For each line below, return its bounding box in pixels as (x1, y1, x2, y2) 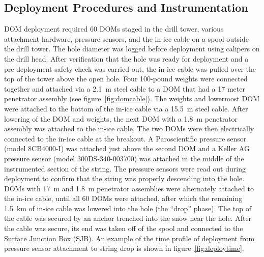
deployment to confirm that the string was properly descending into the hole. (4, 173, 245, 184)
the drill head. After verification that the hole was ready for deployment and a (4, 53, 249, 64)
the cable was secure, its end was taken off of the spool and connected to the (4, 223, 243, 234)
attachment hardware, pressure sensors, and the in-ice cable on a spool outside (4, 33, 249, 44)
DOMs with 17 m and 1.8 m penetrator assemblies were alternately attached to (4, 183, 254, 193)
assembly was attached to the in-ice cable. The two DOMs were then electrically (4, 123, 254, 134)
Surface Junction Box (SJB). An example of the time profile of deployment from (4, 233, 255, 243)
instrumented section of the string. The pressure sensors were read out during (4, 163, 246, 174)
